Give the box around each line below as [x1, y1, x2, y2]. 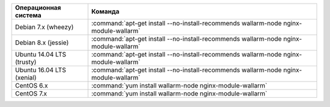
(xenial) [15, 74, 37, 81]
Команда [91, 7, 120, 15]
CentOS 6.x [15, 81, 48, 89]
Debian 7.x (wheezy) [15, 23, 74, 31]
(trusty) [15, 58, 37, 66]
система [15, 11, 42, 19]
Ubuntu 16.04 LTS [15, 66, 67, 74]
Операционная [15, 4, 61, 12]
